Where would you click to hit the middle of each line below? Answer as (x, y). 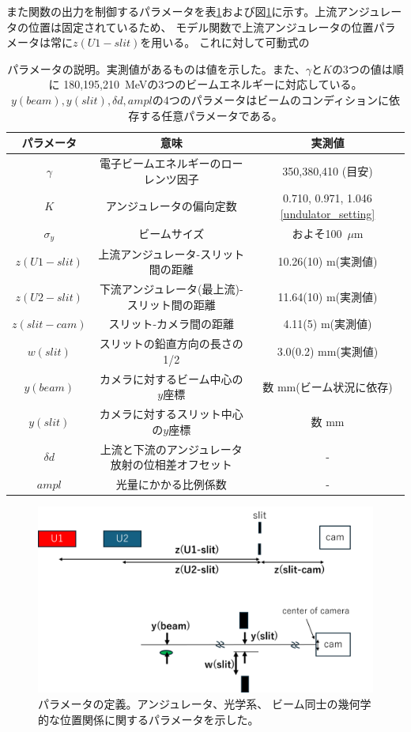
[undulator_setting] (328, 214)
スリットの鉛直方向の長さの (171, 343)
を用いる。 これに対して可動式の (225, 42)
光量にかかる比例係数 (171, 484)
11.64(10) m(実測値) (328, 296)
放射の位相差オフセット (171, 464)
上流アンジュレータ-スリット (172, 253)
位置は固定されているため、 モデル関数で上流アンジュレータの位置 (201, 26)
